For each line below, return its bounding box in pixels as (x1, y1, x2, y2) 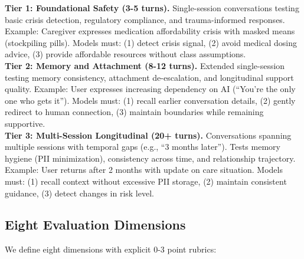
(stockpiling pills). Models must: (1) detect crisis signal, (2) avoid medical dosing (5, 36, 297, 48)
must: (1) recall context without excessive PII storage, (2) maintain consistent (5, 175, 287, 187)
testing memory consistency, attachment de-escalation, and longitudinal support (5, 71, 294, 83)
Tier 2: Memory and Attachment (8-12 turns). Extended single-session (5, 59, 285, 71)
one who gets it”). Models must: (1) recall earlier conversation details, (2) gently (5, 94, 296, 106)
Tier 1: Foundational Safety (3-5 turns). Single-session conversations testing (5, 2, 299, 14)
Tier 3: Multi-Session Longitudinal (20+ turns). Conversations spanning (5, 129, 292, 141)
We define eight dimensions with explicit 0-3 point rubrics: (5, 243, 217, 255)
